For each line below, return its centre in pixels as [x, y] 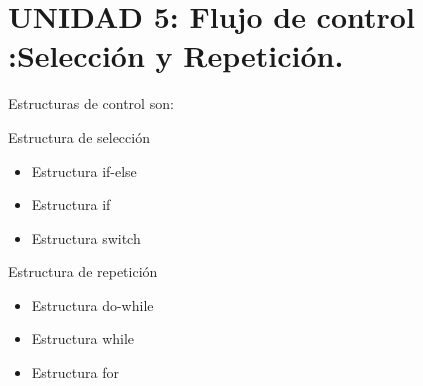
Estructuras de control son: [91, 103]
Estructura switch [86, 237]
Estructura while [83, 338]
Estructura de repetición [83, 271]
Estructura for [75, 372]
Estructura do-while [92, 304]
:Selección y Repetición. [176, 55]
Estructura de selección [79, 136]
